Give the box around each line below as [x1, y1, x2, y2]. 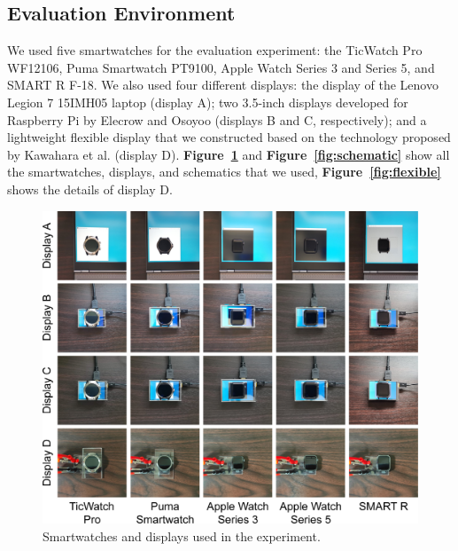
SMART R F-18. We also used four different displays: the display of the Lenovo [7, 75, 439, 94]
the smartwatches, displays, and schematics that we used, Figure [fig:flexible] [7, 162, 441, 181]
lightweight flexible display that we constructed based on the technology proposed [7, 128, 451, 146]
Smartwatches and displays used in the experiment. [43, 526, 321, 545]
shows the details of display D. [7, 179, 173, 198]
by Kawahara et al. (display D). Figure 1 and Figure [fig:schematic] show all [7, 145, 450, 163]
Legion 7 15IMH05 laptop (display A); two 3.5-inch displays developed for [7, 92, 408, 111]
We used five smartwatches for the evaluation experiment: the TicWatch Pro [7, 41, 423, 59]
